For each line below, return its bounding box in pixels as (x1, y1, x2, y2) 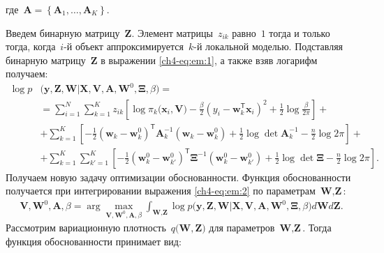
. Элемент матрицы (131, 25, 213, 40)
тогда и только (269, 25, 330, 40)
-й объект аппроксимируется (64, 39, 184, 54)
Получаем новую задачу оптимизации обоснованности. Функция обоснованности (6, 169, 351, 184)
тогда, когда (6, 39, 56, 54)
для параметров (209, 220, 275, 235)
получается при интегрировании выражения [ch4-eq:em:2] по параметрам (6, 183, 316, 198)
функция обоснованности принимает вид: (6, 233, 182, 248)
